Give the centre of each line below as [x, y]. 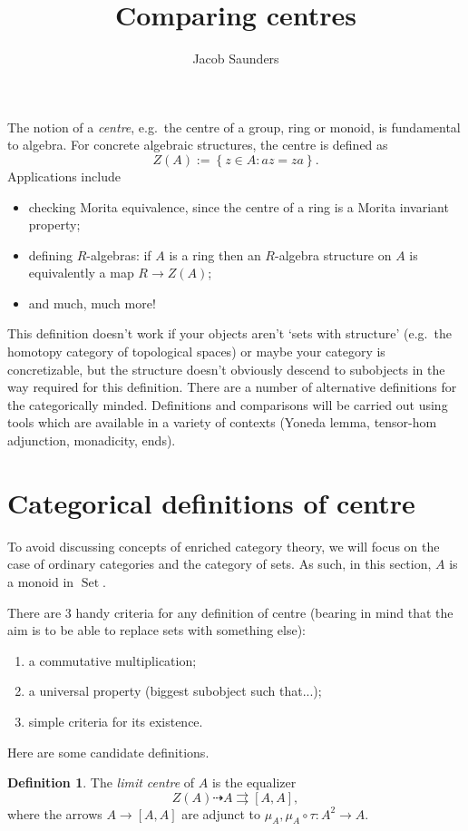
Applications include [64, 176]
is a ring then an [215, 254]
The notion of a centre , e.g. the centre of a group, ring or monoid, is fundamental [234, 127]
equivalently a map [81, 273]
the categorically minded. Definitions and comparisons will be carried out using [228, 404]
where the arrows [55, 813]
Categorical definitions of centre [211, 502]
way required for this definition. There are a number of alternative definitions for [232, 387]
